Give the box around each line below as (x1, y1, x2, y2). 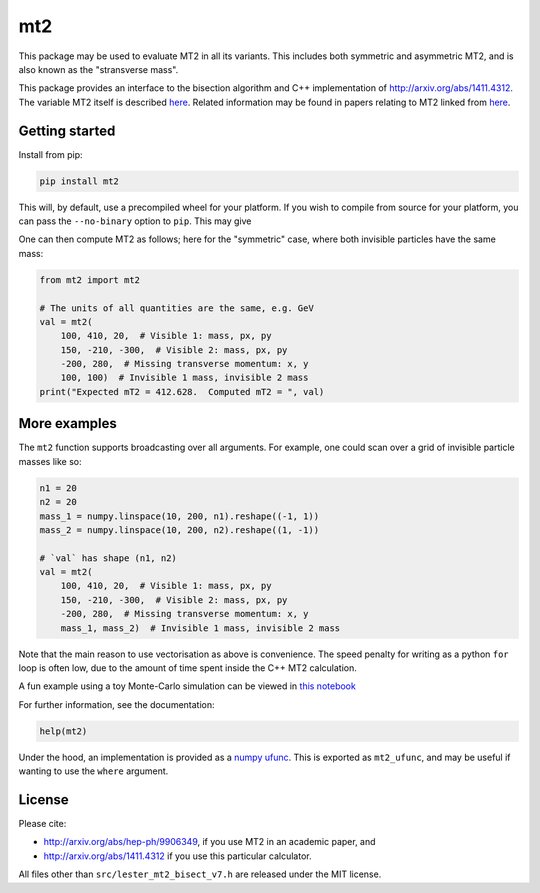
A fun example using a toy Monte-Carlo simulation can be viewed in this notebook (18, 680, 357, 692)
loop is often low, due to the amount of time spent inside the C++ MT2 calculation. (18, 662, 357, 674)
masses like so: (18, 455, 82, 467)
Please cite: (18, 818, 67, 830)
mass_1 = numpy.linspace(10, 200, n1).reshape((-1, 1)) (39, 510, 320, 522)
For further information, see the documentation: (18, 698, 215, 710)
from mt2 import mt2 (39, 274, 140, 285)
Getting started (18, 122, 116, 139)
